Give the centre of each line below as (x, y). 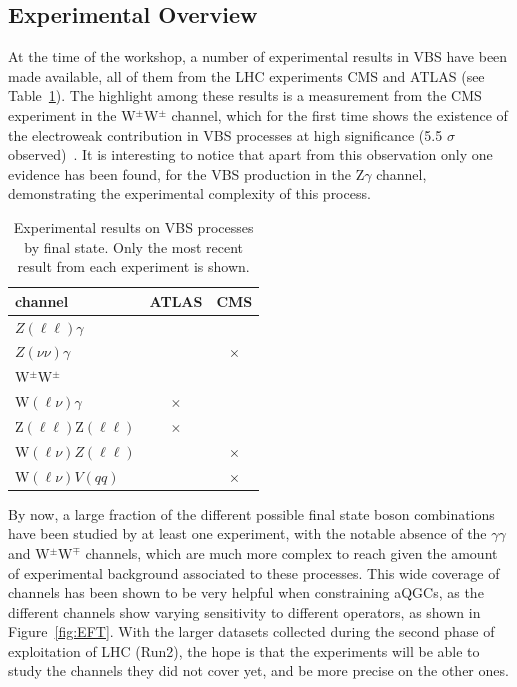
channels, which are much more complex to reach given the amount (291, 552)
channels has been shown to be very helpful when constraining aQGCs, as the (246, 592)
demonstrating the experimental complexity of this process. (189, 193)
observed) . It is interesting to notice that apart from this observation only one (250, 154)
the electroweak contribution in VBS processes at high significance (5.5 (225, 134)
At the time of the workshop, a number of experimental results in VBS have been (258, 56)
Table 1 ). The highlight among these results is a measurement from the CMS (245, 95)
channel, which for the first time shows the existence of (339, 114)
